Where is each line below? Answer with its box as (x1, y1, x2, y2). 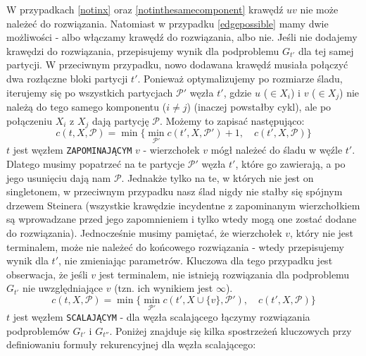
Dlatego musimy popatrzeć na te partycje (6, 156, 185, 171)
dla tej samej (298, 43, 354, 58)
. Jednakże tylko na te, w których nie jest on (121, 170, 314, 185)
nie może (300, 2, 339, 16)
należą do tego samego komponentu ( (6, 99, 167, 114)
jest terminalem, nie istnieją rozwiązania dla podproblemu (99, 266, 350, 281)
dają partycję (92, 113, 149, 128)
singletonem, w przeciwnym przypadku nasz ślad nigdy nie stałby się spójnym (6, 184, 343, 199)
